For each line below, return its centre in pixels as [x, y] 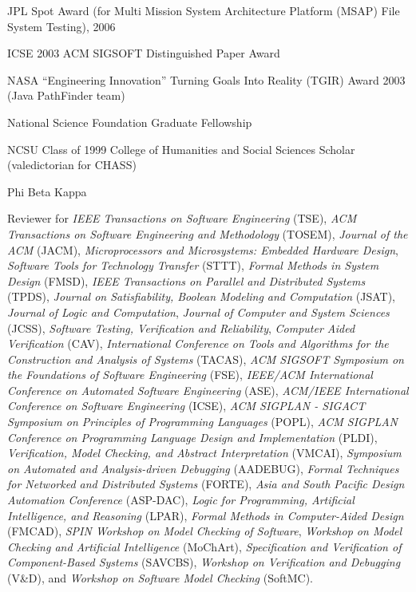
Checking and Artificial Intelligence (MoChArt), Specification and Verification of [204, 546]
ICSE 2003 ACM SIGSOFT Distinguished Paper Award [144, 53]
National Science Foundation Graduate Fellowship [130, 122]
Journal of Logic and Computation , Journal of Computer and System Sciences [198, 312]
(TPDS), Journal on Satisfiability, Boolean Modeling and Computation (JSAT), [201, 296]
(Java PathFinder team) [66, 95]
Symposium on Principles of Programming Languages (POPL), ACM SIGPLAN [202, 422]
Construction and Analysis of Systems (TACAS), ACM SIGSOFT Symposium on [206, 359]
